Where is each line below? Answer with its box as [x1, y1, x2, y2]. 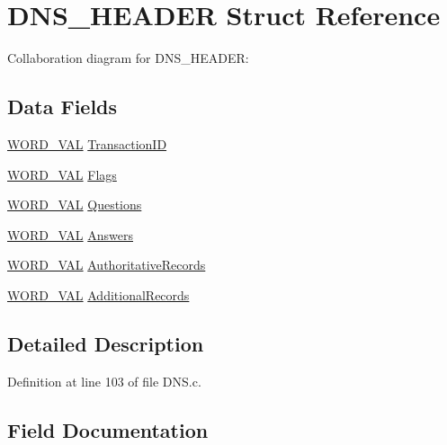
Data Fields [7, 93, 118, 120]
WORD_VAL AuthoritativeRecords [7, 255, 206, 274]
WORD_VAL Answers [7, 225, 134, 244]
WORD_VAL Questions [7, 195, 142, 214]
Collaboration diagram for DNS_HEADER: [7, 49, 249, 67]
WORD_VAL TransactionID [7, 134, 167, 153]
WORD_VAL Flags [7, 165, 117, 183]
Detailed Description [7, 329, 204, 357]
